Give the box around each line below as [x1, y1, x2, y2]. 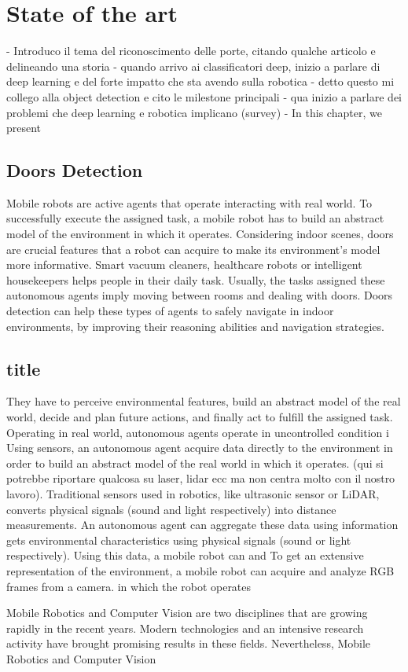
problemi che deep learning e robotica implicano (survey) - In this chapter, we [6, 104, 382, 120]
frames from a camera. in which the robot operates [6, 578, 252, 594]
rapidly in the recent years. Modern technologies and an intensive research [6, 619, 364, 636]
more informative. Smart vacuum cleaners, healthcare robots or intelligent [6, 256, 362, 273]
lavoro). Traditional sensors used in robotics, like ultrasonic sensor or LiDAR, [6, 486, 380, 501]
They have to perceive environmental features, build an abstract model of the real [6, 393, 401, 409]
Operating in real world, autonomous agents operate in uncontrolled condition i [6, 424, 389, 440]
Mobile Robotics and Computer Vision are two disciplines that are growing [6, 604, 368, 621]
